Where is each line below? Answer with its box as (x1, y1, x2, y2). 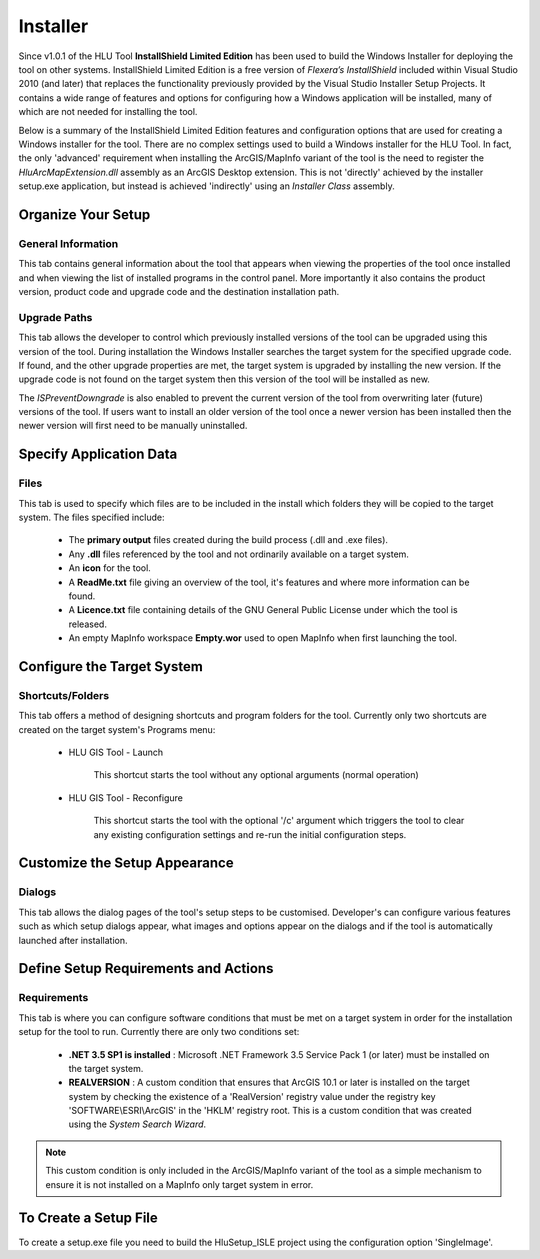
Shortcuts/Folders (18, 688, 110, 702)
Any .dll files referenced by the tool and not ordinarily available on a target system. (68, 548, 410, 560)
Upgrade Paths (18, 310, 93, 324)
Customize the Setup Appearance (18, 855, 234, 872)
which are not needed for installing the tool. (18, 106, 198, 118)
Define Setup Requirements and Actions (18, 960, 274, 977)
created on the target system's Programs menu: (18, 723, 216, 735)
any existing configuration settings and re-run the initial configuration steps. (93, 828, 407, 840)
